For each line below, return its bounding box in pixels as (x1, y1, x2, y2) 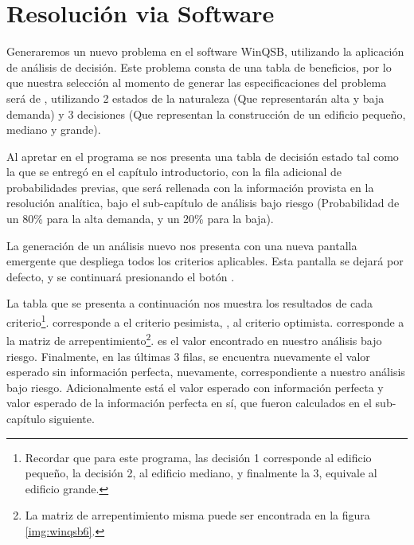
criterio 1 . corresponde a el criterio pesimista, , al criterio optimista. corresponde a (6, 312, 404, 330)
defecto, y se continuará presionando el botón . (6, 268, 235, 284)
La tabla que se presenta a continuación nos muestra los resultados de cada (6, 295, 373, 312)
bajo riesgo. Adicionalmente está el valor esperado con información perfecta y (6, 378, 384, 395)
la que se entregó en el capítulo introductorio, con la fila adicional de (6, 163, 342, 180)
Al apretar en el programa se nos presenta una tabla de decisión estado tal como (6, 147, 399, 164)
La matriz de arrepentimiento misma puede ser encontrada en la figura (25, 507, 370, 523)
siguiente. (49, 410, 95, 426)
